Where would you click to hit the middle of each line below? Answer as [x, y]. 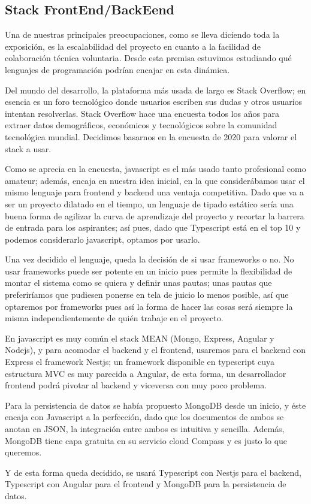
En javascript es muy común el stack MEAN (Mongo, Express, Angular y [140, 338]
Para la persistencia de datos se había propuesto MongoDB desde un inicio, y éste [155, 405]
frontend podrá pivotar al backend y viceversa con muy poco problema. [136, 385]
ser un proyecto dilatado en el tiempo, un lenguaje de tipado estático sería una [149, 203]
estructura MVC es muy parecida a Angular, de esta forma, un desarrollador [146, 373]
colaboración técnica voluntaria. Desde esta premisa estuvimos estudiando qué [148, 58]
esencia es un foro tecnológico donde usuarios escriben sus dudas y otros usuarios [154, 102]
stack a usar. [28, 148]
